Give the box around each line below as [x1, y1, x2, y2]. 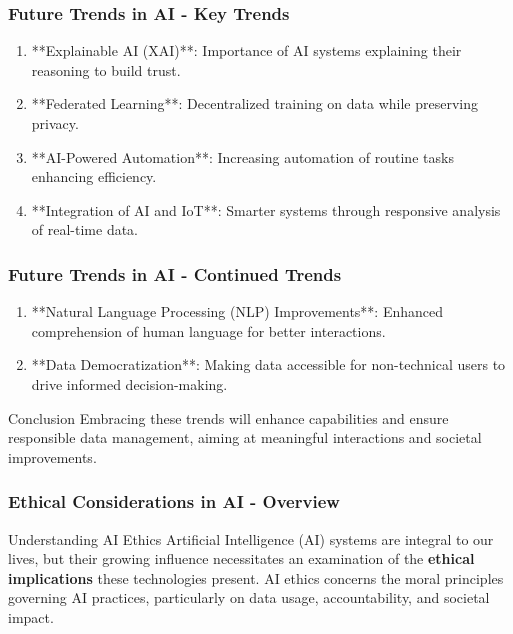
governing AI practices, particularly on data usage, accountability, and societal [8, 587, 490, 608]
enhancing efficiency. [31, 166, 157, 187]
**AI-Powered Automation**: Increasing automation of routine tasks [31, 146, 454, 167]
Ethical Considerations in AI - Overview [8, 489, 340, 514]
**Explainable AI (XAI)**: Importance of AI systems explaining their [31, 40, 462, 61]
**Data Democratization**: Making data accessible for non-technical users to [31, 354, 506, 375]
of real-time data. [31, 219, 139, 240]
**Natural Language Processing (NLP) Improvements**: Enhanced [31, 301, 444, 322]
